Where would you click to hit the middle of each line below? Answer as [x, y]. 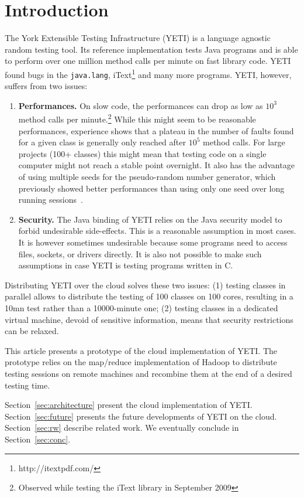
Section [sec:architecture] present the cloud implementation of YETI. [129, 405]
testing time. [27, 385]
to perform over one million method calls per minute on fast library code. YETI [148, 61]
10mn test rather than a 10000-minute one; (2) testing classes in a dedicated [141, 307]
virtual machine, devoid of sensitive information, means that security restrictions [149, 319]
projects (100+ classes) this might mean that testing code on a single [142, 153]
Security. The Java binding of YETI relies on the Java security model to [150, 219]
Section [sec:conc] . [38, 439]
